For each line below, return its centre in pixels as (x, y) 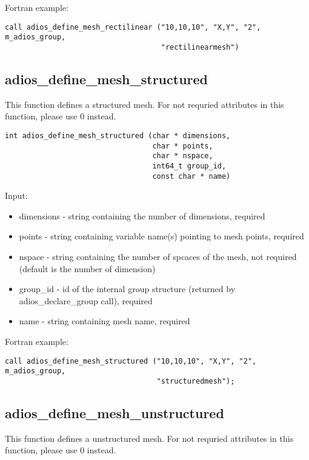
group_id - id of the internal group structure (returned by (127, 289)
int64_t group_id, (189, 166)
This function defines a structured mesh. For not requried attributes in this (145, 104)
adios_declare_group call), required (86, 300)
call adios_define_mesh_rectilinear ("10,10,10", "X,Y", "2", (133, 27)
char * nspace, (183, 156)
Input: (16, 195)
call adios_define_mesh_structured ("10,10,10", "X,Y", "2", (131, 361)
